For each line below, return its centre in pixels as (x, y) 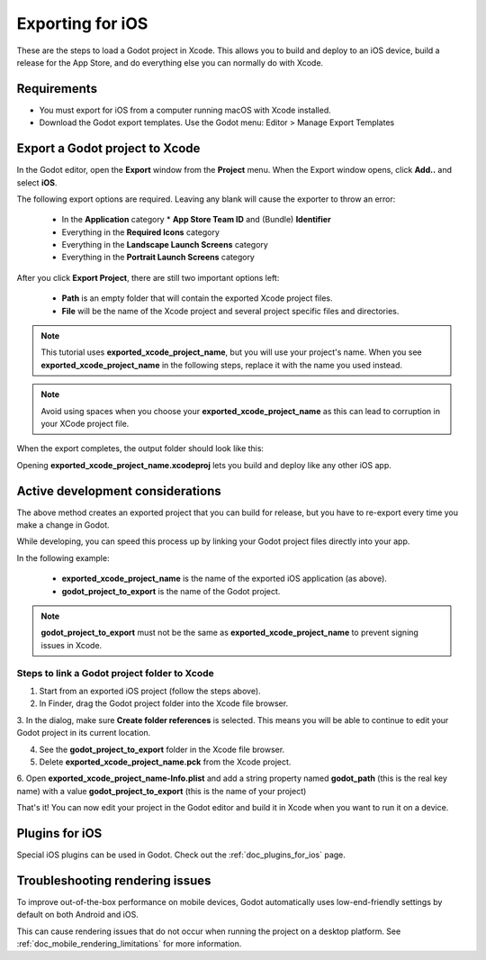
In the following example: (63, 557)
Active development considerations (119, 491)
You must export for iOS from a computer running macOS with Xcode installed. (185, 110)
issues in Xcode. (72, 645)
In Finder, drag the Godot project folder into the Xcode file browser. (163, 703)
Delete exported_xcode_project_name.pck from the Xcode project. (165, 762)
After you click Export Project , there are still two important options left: (148, 277)
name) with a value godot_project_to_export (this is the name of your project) (162, 791)
